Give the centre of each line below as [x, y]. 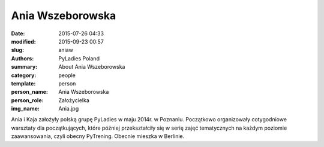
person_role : [27, 100]
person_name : [29, 92]
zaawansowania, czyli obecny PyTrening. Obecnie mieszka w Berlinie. [98, 136]
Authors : [22, 58]
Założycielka [74, 100]
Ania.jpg [69, 109]
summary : [24, 67]
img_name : [25, 109]
